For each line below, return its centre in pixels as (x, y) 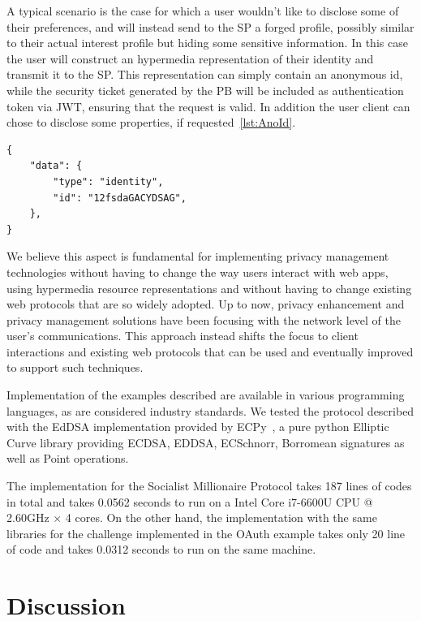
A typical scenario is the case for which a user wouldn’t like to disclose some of (203, 11)
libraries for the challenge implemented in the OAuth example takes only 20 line (206, 533)
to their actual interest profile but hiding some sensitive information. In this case (207, 43)
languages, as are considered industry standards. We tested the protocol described (210, 410)
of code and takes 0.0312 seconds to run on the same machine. (161, 549)
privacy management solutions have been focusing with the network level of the (204, 319)
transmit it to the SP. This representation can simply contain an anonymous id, (205, 74)
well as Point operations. (68, 458)
